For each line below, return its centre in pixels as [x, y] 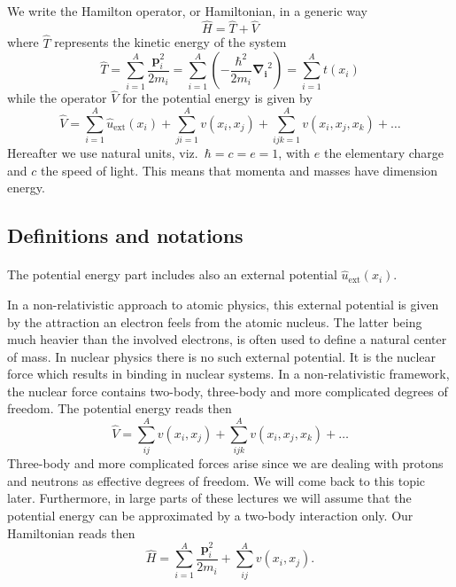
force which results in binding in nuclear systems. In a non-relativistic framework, [228, 374]
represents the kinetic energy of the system [170, 42]
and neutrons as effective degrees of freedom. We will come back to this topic [216, 480]
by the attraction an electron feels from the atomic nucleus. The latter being [215, 321]
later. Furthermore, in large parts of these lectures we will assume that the [209, 498]
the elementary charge [384, 153]
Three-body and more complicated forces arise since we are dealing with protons [225, 463]
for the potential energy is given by [217, 98]
